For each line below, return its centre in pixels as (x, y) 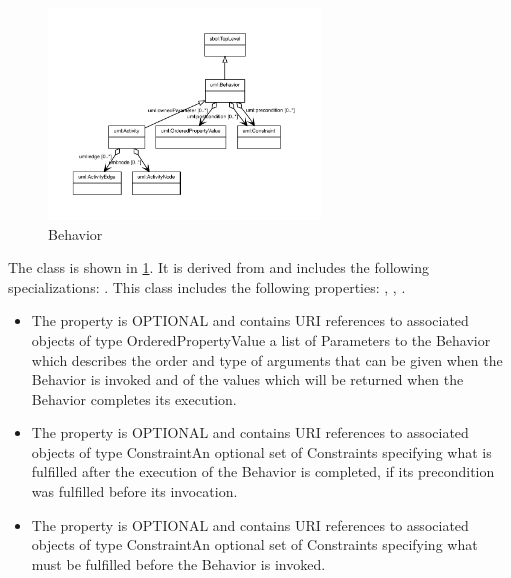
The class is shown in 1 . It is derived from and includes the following (218, 267)
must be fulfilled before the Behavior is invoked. (178, 563)
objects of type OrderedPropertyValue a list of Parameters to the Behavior (261, 339)
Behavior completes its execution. (134, 398)
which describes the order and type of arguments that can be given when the (267, 359)
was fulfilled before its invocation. (134, 491)
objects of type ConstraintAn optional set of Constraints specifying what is (261, 451)
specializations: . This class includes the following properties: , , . (207, 286)
